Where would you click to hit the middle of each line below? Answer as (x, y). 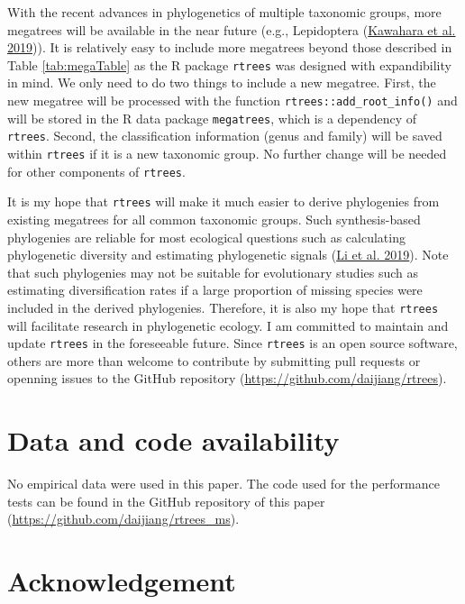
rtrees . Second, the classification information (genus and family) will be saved (225, 136)
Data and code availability (173, 440)
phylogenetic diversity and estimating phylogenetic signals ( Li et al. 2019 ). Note (228, 255)
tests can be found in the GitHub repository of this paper (166, 501)
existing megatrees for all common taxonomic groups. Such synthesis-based (214, 219)
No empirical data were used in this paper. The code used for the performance (223, 484)
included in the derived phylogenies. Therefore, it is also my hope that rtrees (223, 307)
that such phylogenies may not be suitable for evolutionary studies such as (213, 272)
